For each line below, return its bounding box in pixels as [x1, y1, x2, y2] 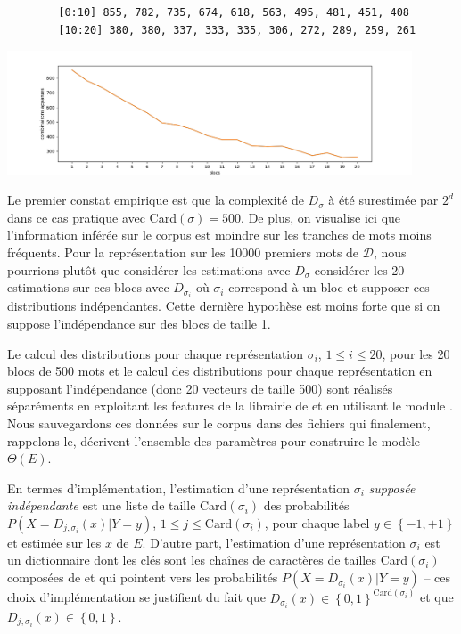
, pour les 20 [382, 344, 450, 362]
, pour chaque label [264, 513, 370, 532]
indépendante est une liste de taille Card [7, 496, 227, 515]
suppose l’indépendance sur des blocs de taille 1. [7, 313, 271, 332]
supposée [368, 478, 416, 497]
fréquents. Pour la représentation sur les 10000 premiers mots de [7, 243, 359, 262]
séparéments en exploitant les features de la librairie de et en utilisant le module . [7, 396, 453, 415]
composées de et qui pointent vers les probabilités [7, 568, 278, 587]
